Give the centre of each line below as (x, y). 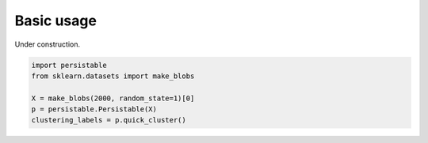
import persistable (69, 65)
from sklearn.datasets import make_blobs (113, 76)
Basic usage (55, 21)
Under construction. (48, 44)
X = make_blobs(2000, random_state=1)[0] (113, 98)
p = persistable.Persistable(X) (94, 109)
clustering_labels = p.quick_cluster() (109, 120)
